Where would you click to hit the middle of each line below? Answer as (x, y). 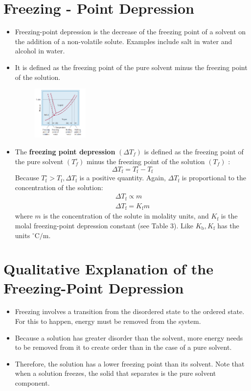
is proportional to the (214, 178)
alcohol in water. (40, 51)
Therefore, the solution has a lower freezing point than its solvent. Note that (130, 363)
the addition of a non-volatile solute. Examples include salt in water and (124, 41)
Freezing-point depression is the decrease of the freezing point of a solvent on (130, 32)
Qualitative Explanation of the (108, 269)
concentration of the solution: (59, 187)
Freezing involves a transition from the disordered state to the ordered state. (130, 311)
